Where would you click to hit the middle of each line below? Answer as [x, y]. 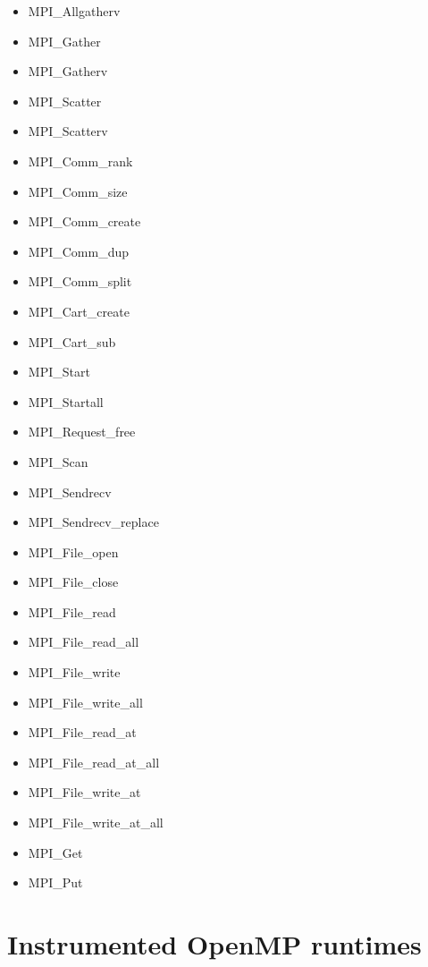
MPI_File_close [73, 582]
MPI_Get [55, 852]
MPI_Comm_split [80, 281]
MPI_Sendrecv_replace [93, 522]
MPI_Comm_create [84, 221]
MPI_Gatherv [68, 71]
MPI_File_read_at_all [94, 762]
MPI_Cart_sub [72, 341]
